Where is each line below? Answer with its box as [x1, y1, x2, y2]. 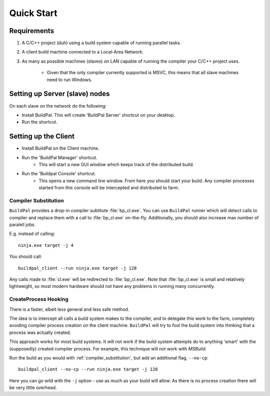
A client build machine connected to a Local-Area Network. [21, 49, 144, 55]
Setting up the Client [9, 132, 75, 141]
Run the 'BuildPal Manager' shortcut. [21, 154, 97, 160]
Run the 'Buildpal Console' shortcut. [21, 171, 96, 177]
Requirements [9, 27, 54, 35]
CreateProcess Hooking [9, 296, 68, 303]
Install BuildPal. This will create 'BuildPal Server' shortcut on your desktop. [21, 112, 175, 118]
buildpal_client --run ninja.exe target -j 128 [18, 265, 137, 271]
